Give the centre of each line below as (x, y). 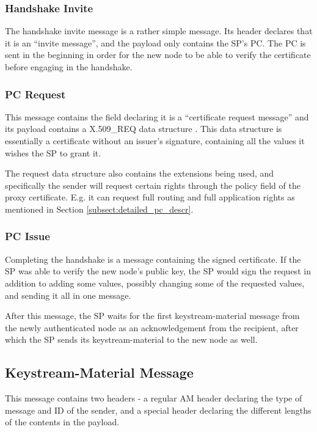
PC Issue (27, 236)
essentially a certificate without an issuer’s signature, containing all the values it (155, 141)
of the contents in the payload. (62, 422)
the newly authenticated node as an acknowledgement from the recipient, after (152, 327)
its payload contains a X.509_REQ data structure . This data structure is (144, 129)
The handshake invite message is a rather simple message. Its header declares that (159, 31)
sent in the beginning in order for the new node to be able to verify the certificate (158, 55)
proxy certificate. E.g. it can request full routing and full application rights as (150, 197)
